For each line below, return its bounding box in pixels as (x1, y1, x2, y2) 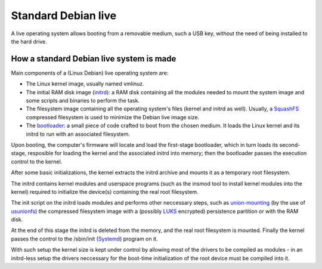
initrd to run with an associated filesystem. (26, 130, 131, 137)
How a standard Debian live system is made (11, 54, 177, 64)
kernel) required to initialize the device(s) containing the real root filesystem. (11, 188, 199, 195)
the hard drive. (11, 38, 47, 45)
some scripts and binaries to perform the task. (26, 97, 140, 104)
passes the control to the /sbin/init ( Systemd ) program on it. (11, 235, 158, 242)
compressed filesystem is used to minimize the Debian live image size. (26, 113, 200, 120)
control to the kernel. (11, 158, 63, 165)
